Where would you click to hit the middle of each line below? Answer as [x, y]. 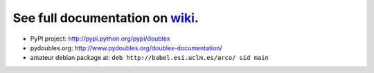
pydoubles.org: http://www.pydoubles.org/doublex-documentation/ [126, 48]
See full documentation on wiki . [106, 18]
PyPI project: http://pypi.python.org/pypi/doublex [100, 39]
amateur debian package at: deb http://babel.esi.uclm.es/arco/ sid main [150, 58]
